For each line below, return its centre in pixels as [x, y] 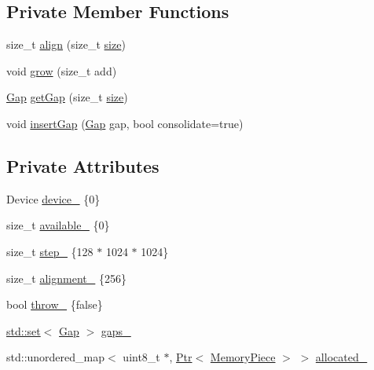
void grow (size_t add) [62, 70]
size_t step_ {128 [50, 251]
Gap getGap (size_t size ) [67, 97]
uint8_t [141, 357]
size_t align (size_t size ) [66, 44]
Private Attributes [83, 165]
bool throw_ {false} [55, 304]
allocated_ [341, 357]
